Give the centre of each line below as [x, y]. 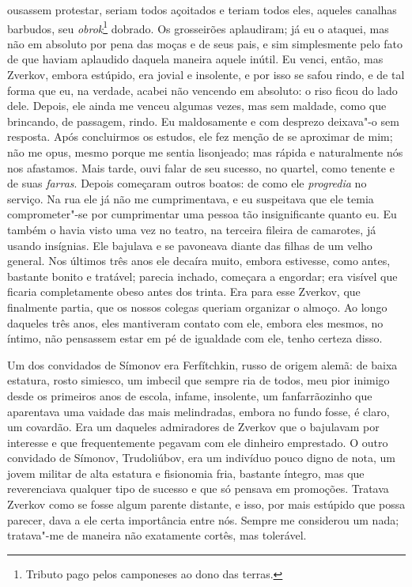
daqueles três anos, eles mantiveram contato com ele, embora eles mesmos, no [195, 322]
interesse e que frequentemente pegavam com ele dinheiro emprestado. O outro [198, 442]
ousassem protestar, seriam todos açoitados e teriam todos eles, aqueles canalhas [202, 9]
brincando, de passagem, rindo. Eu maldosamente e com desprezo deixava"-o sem [203, 121]
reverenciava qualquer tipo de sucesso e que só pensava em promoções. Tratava [198, 489]
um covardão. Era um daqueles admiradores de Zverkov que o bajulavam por [193, 427]
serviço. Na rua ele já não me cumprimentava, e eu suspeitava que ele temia [191, 198]
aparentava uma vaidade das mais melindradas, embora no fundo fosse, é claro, [198, 411]
